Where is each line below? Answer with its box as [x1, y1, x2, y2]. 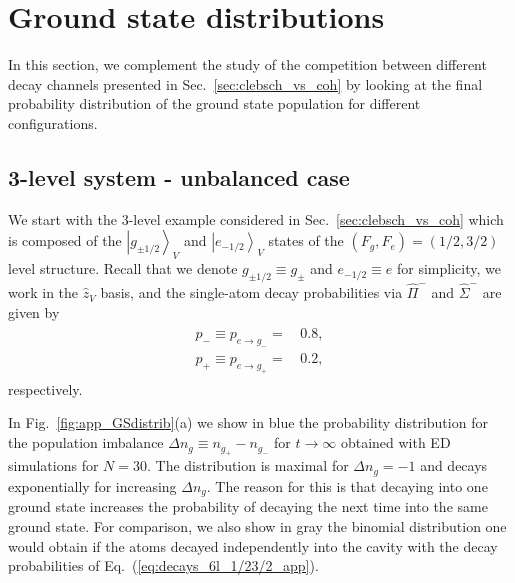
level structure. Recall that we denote [8, 258, 238, 279]
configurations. [8, 112, 98, 133]
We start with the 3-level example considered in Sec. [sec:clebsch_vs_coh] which [8, 208, 504, 229]
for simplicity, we [397, 258, 501, 279]
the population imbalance [8, 432, 164, 453]
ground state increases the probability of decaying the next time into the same [8, 496, 488, 517]
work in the [8, 282, 79, 303]
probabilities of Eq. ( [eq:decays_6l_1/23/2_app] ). [8, 555, 319, 576]
